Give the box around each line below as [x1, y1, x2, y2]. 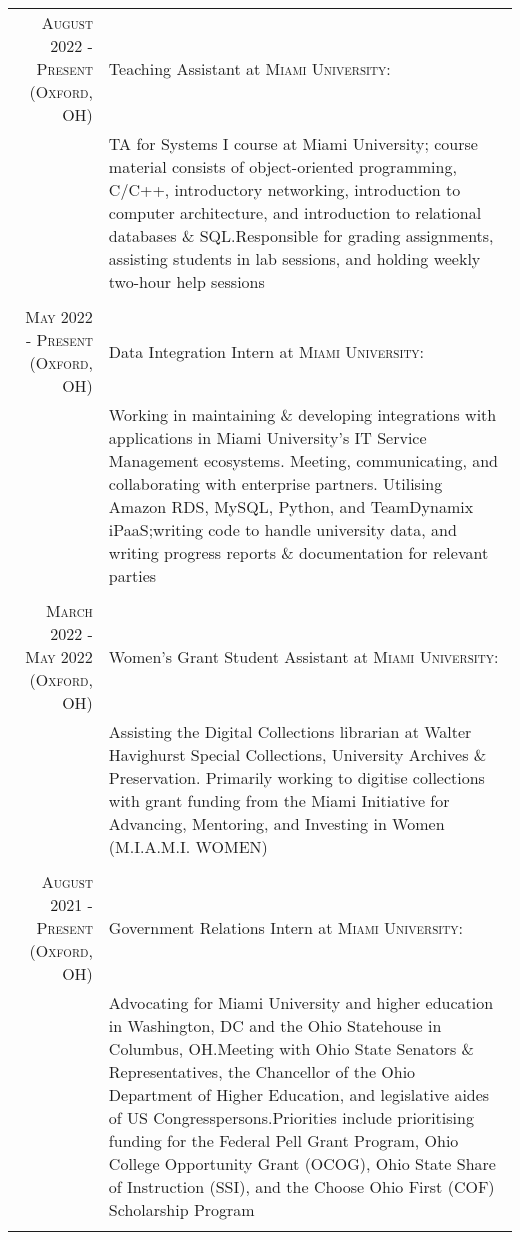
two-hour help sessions [108, 270, 265, 293]
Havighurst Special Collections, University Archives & [108, 743, 487, 766]
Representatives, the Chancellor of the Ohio [108, 1060, 416, 1083]
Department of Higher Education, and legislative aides [108, 1083, 490, 1106]
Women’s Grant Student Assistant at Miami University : [108, 645, 499, 668]
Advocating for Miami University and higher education [108, 991, 494, 1014]
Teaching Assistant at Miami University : [108, 57, 391, 80]
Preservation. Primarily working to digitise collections [108, 766, 485, 789]
